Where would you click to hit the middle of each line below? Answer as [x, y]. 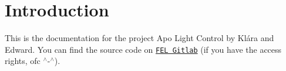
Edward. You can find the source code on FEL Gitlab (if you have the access [143, 49]
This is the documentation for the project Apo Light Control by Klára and [139, 38]
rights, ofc [23, 61]
